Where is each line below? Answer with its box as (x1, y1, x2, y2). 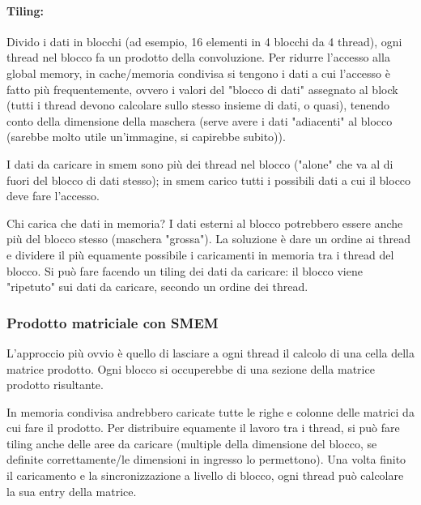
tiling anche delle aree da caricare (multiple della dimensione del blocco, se (6, 434, 377, 452)
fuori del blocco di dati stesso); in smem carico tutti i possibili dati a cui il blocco (6, 171, 411, 188)
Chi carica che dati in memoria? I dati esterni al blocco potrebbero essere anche (6, 214, 403, 231)
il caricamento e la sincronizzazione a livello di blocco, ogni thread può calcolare (6, 467, 404, 484)
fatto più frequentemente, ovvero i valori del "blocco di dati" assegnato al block (6, 80, 398, 97)
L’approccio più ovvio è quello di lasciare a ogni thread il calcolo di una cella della (6, 344, 415, 361)
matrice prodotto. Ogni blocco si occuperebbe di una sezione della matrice (6, 360, 375, 377)
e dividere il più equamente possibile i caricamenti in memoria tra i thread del (6, 246, 394, 263)
